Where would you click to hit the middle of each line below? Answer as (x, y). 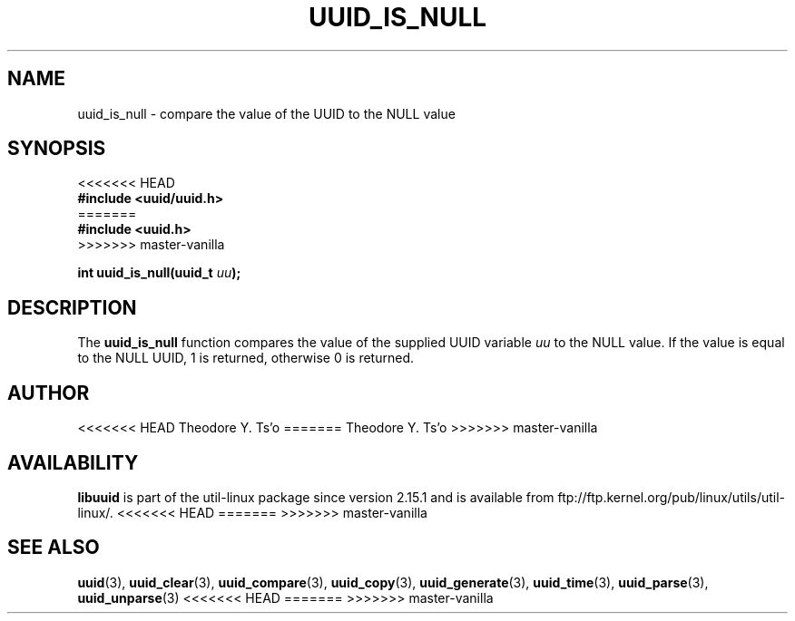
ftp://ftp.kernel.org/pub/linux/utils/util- (671, 497)
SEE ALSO (54, 548)
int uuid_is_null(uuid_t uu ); (159, 273)
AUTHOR (49, 393)
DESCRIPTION (72, 307)
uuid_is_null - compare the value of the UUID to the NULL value (266, 113)
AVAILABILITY (73, 462)
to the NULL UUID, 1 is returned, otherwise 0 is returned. (246, 358)
